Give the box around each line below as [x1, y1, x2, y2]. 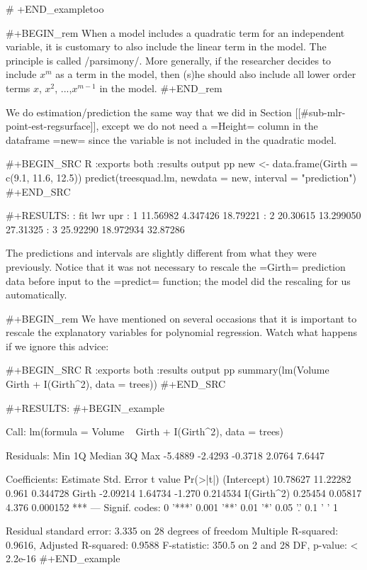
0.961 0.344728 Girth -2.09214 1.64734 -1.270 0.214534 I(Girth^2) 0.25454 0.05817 [6, 486, 362, 501]
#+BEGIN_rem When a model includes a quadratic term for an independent [6, 25, 345, 40]
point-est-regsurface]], [6, 118, 99, 133]
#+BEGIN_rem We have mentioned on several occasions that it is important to [6, 311, 357, 325]
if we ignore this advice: [6, 338, 109, 353]
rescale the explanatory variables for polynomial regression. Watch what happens [6, 325, 358, 340]
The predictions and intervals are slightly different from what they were [6, 245, 317, 260]
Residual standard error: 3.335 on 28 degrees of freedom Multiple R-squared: [6, 523, 339, 538]
